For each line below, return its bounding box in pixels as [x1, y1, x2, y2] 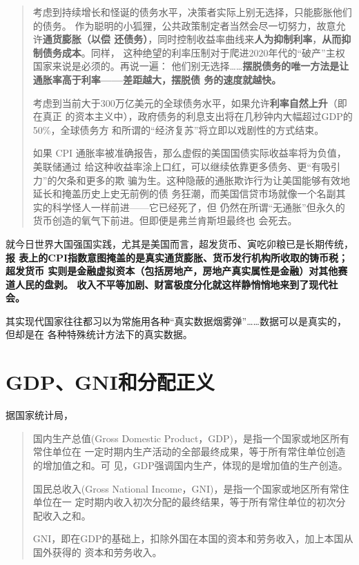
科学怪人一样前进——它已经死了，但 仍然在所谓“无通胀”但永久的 [52, 199, 345, 214]
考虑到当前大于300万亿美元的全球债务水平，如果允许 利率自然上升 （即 [32, 95, 347, 110]
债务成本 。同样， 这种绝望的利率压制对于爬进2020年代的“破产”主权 [42, 45, 345, 59]
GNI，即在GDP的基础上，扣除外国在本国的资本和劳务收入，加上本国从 [32, 531, 353, 546]
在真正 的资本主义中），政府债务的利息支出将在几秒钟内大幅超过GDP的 [32, 109, 353, 123]
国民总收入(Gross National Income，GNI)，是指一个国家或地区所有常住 [32, 481, 349, 495]
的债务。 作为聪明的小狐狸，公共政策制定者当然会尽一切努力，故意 [32, 18, 336, 32]
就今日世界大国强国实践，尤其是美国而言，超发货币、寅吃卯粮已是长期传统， [6, 236, 353, 250]
